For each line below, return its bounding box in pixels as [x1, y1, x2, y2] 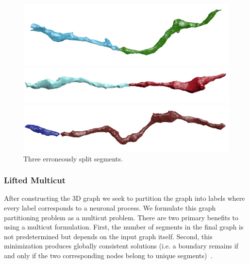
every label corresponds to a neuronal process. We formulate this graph [4, 203, 216, 212]
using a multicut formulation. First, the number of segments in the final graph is [4, 222, 244, 232]
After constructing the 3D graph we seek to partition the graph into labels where [4, 193, 245, 203]
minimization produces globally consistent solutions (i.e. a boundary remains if [4, 241, 238, 251]
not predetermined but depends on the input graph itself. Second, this [4, 231, 213, 241]
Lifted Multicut [4, 174, 66, 186]
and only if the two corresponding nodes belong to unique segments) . [4, 250, 213, 260]
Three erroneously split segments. [23, 153, 123, 163]
